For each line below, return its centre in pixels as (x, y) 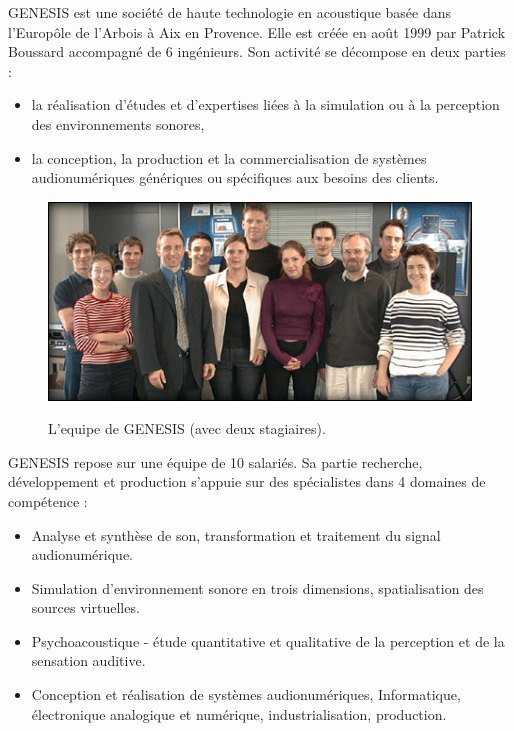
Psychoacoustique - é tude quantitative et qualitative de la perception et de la (268, 640)
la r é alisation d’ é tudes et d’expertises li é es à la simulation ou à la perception (265, 104)
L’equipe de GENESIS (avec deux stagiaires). (187, 428)
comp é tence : (48, 500)
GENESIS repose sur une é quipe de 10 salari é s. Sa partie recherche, (215, 461)
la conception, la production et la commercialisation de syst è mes (229, 157)
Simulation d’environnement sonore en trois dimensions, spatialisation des (257, 587)
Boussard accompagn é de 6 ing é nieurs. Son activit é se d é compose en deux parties (257, 51)
